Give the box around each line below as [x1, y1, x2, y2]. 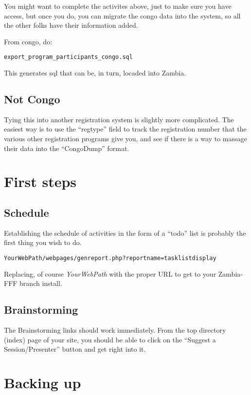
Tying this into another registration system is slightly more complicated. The [4, 114, 234, 124]
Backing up [4, 372, 81, 392]
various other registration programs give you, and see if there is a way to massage [4, 133, 247, 144]
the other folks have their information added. [4, 20, 138, 30]
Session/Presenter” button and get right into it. [4, 344, 146, 354]
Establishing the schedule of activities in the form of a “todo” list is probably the [4, 227, 246, 238]
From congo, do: [4, 36, 53, 46]
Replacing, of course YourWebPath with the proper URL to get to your [4, 268, 216, 279]
